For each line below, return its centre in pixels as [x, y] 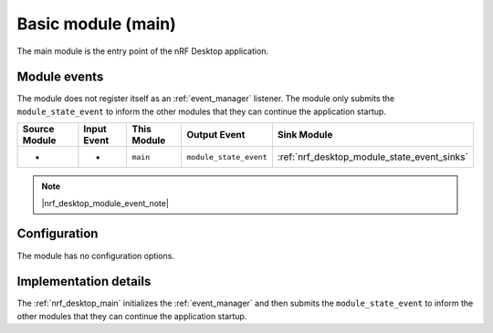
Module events [60, 77]
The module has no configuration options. [96, 255]
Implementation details [84, 281]
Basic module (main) [97, 24]
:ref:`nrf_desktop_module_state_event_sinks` [373, 157]
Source [38, 130]
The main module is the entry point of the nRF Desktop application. [143, 51]
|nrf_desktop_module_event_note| [105, 203]
